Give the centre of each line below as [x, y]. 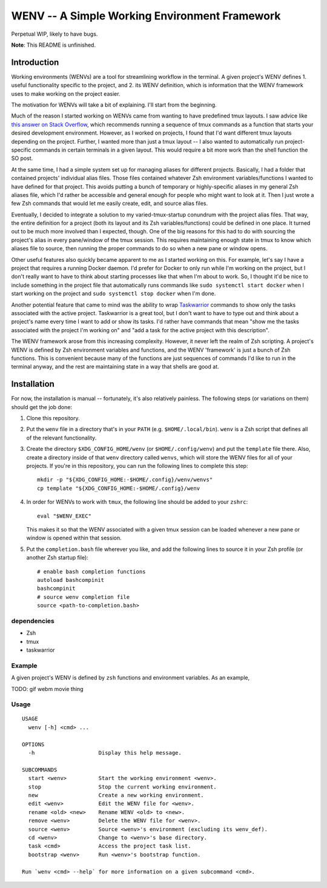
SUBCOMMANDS [40, 769]
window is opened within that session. [74, 538]
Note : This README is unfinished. [54, 45]
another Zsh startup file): [58, 558]
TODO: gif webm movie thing [48, 689]
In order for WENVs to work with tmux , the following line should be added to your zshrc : [137, 502]
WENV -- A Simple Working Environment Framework [146, 16]
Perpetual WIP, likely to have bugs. [54, 34]
